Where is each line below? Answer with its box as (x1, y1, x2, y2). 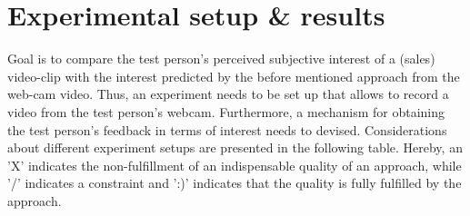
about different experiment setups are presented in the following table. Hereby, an (7, 138, 463, 157)
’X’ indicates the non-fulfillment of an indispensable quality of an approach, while (7, 155, 462, 174)
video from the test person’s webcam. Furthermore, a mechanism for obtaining (7, 102, 445, 121)
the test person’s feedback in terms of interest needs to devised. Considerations (7, 120, 447, 139)
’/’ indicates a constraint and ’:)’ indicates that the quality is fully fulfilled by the (7, 173, 462, 192)
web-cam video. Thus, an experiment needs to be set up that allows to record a (7, 84, 449, 103)
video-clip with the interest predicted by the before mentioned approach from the (7, 66, 460, 85)
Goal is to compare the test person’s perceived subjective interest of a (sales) (7, 49, 435, 68)
